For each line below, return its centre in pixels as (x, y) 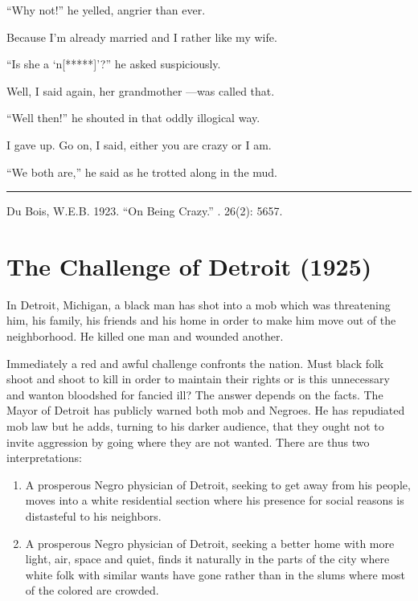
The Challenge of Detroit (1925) (189, 266)
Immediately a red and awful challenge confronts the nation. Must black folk (195, 363)
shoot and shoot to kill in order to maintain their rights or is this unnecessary (198, 379)
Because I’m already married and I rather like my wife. (142, 37)
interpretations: (44, 458)
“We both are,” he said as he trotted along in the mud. (142, 172)
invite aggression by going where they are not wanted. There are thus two (188, 442)
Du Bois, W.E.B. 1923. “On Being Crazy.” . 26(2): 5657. (145, 211)
